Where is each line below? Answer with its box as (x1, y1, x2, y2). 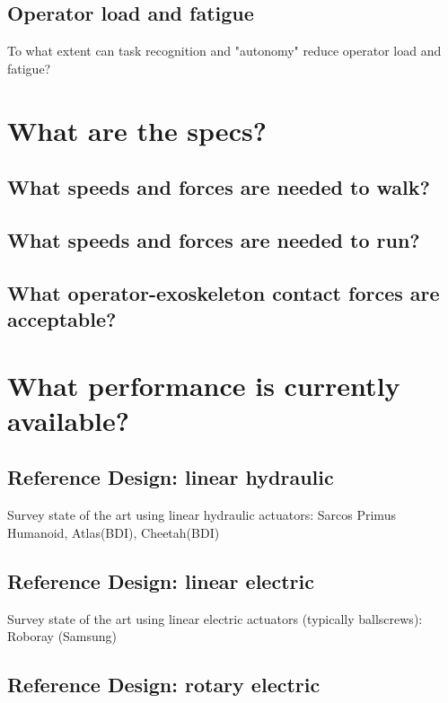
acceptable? (7, 305, 117, 333)
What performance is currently (7, 366, 400, 403)
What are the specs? (7, 111, 267, 148)
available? (7, 401, 129, 438)
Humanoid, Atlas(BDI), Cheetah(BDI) (7, 523, 220, 541)
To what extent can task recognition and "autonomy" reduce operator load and (7, 41, 442, 60)
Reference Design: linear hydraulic (7, 463, 334, 491)
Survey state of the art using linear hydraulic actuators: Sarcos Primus (7, 505, 396, 524)
